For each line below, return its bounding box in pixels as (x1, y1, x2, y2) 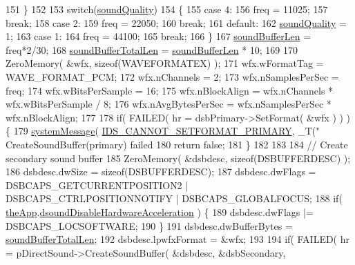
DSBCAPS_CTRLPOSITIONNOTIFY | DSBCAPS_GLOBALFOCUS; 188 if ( (6, 191, 343, 206)
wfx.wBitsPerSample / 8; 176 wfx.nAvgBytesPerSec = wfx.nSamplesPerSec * (6, 97, 332, 111)
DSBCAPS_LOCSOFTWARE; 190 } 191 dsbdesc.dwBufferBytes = (6, 218, 293, 233)
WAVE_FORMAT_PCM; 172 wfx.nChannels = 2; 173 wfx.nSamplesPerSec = (6, 69, 339, 84)
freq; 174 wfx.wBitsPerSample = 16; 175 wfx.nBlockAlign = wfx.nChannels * (6, 83, 334, 97)
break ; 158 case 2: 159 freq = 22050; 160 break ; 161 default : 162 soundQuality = (6, 15, 347, 30)
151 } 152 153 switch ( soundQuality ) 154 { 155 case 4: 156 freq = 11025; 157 (6, 2, 328, 16)
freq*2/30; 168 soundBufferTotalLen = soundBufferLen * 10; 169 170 (6, 42, 298, 57)
